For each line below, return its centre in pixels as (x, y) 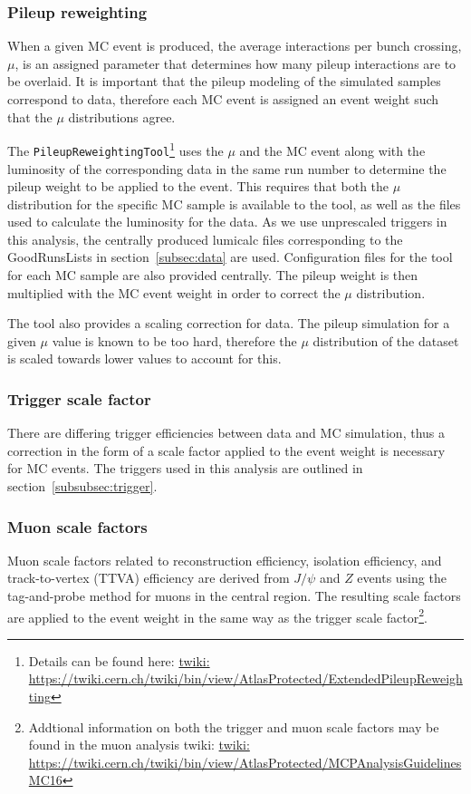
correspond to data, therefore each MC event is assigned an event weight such (223, 99)
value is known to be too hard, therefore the (174, 340)
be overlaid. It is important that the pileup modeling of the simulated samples (224, 81)
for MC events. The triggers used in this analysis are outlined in (185, 468)
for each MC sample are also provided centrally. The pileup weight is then (213, 275)
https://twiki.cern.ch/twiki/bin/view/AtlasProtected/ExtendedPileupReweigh (245, 678)
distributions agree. (122, 116)
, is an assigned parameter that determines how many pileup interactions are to (235, 63)
